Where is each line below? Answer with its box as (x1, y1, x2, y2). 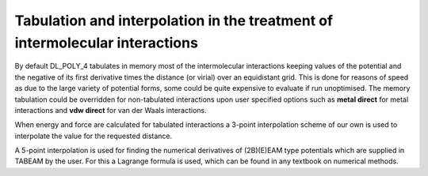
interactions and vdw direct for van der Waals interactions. (14, 105, 207, 114)
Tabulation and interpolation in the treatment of (14, 12, 333, 29)
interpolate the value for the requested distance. (14, 131, 173, 140)
